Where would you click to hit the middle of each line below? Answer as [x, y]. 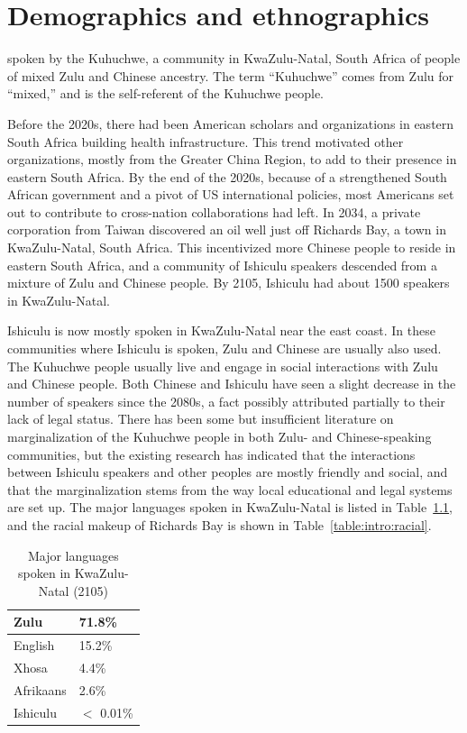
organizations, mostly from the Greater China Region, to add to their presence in [232, 159]
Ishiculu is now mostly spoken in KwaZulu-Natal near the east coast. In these [221, 330]
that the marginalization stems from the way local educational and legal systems [230, 489]
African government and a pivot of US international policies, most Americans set [231, 194]
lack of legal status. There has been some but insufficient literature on [201, 419]
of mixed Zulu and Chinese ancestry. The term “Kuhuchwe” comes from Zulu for [231, 75]
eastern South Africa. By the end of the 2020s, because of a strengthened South [227, 176]
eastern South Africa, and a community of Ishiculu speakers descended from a [222, 265]
